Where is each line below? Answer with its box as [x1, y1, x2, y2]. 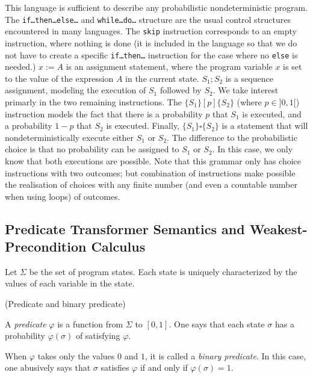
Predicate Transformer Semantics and [5, 219, 245, 238]
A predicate [5, 317, 46, 330]
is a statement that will [222, 119, 308, 132]
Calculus [91, 237, 146, 256]
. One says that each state [169, 317, 265, 330]
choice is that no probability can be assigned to [5, 143, 179, 155]
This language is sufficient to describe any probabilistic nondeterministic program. [5, 1, 308, 13]
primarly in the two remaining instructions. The [5, 95, 182, 108]
